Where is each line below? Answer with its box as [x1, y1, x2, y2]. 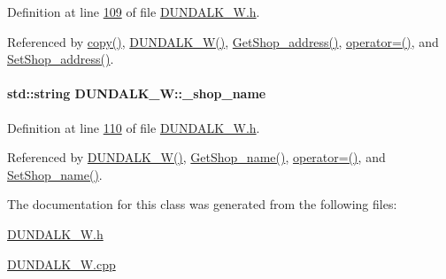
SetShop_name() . [7, 165, 103, 183]
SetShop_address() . [7, 50, 114, 68]
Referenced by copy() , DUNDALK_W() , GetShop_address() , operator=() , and [7, 32, 439, 50]
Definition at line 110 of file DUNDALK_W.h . [7, 118, 260, 136]
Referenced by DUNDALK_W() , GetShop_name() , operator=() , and [7, 148, 386, 167]
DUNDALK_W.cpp [7, 254, 116, 273]
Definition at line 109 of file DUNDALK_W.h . [7, 3, 260, 20]
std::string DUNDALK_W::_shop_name [7, 84, 266, 103]
